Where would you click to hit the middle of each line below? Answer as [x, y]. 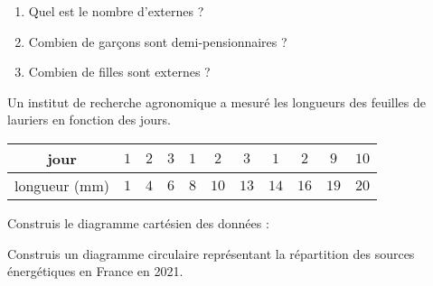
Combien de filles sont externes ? [119, 72]
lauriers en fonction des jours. [89, 120]
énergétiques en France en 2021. [95, 271]
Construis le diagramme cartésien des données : [138, 222]
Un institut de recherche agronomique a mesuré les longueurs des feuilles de [217, 101]
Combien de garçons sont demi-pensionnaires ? [158, 41]
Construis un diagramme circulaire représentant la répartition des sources [211, 253]
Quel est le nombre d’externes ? [116, 11]
